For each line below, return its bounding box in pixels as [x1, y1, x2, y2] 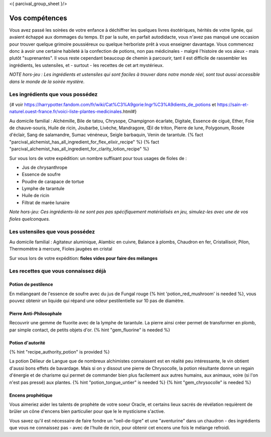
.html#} [121, 109, 137, 115]
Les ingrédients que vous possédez [9, 91, 98, 98]
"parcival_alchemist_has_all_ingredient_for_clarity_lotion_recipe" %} [9, 146, 150, 152]
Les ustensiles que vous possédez [9, 228, 95, 235]
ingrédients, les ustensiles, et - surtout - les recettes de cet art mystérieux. [9, 62, 164, 68]
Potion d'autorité [9, 339, 45, 345]
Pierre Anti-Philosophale [9, 310, 62, 316]
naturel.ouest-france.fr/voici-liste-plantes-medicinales [9, 109, 122, 115]
